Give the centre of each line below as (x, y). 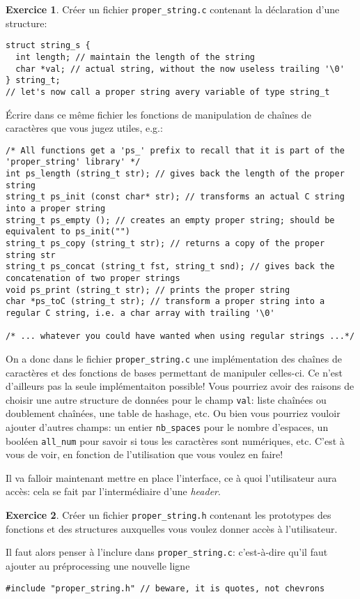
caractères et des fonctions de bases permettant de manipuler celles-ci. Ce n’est (174, 372)
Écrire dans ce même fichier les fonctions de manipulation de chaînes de (158, 114)
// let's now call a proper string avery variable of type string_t (168, 92)
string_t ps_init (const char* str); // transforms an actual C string (175, 197)
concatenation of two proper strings (93, 278)
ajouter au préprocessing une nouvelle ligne (98, 565)
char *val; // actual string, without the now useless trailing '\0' (180, 69)
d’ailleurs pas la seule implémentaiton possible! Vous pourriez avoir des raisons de (180, 386)
